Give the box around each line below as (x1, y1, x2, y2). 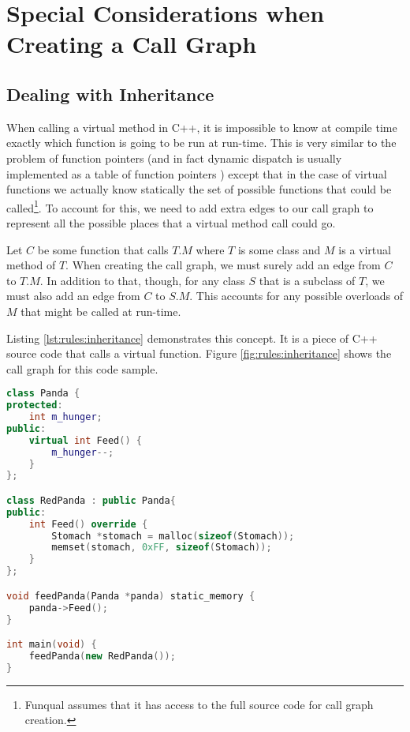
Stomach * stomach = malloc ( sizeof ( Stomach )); (51, 530, 295, 542)
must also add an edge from (6, 287, 140, 304)
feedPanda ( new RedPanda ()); (28, 650, 176, 662)
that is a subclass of (259, 272, 356, 288)
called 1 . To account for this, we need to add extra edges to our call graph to (6, 197, 374, 216)
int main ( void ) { (6, 639, 97, 651)
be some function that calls (37, 241, 169, 257)
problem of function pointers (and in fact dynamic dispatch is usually (6, 149, 342, 166)
